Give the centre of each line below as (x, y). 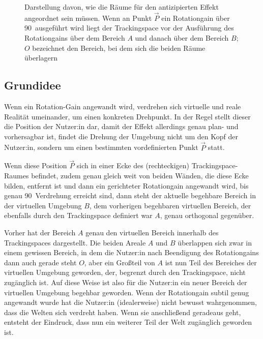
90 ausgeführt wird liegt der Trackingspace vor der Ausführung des (129, 28)
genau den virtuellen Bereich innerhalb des (152, 232)
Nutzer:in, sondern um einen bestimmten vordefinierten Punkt (101, 147)
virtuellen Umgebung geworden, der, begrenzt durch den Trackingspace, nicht (125, 272)
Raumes (17, 175)
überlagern (41, 58)
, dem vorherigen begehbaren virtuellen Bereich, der (170, 205)
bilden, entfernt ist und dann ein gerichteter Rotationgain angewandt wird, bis (126, 185)
